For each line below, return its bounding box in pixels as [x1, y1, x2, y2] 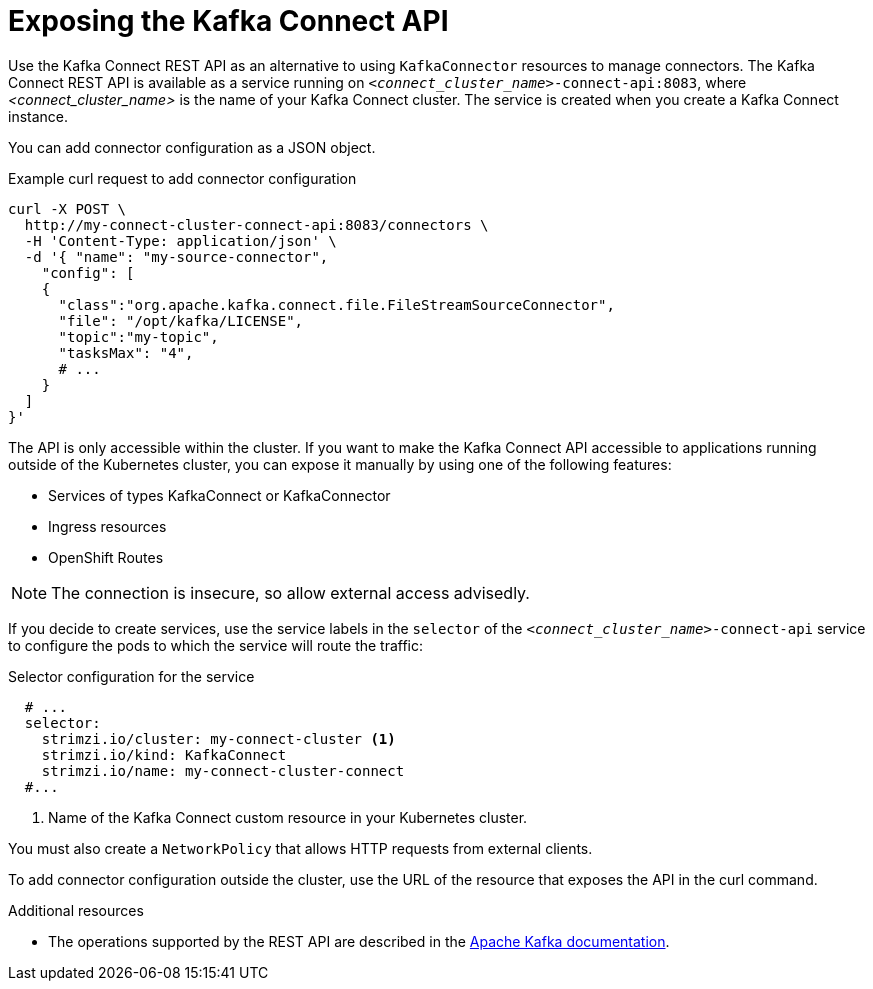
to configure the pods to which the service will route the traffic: [8, 636, 424, 654]
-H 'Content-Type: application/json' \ [24, 232, 337, 249]
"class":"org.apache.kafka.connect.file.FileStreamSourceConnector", [58, 296, 615, 313]
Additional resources [8, 901, 144, 919]
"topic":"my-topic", [58, 328, 219, 345]
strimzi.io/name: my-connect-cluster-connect [41, 762, 405, 779]
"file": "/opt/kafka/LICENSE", [58, 312, 304, 329]
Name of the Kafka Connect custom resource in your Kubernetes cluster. [48, 808, 528, 826]
